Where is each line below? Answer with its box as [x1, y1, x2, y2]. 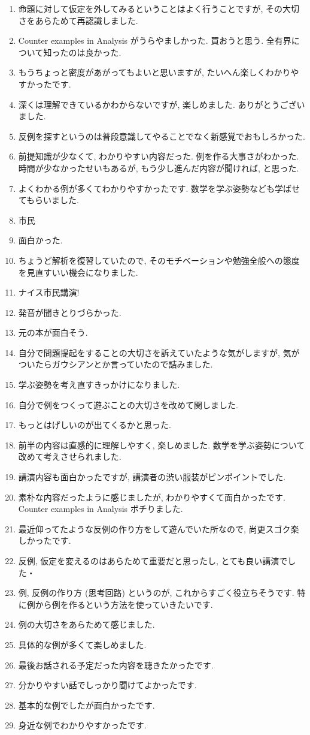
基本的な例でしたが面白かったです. [18, 698, 155, 711]
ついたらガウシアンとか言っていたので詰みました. [18, 358, 213, 370]
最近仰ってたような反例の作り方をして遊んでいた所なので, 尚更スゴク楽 [18, 522, 299, 535]
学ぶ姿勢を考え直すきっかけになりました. [18, 378, 180, 391]
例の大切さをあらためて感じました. [18, 618, 155, 631]
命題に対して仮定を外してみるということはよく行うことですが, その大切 [18, 2, 300, 14]
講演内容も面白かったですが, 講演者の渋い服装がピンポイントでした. [18, 471, 286, 483]
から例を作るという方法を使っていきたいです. [35, 598, 213, 610]
